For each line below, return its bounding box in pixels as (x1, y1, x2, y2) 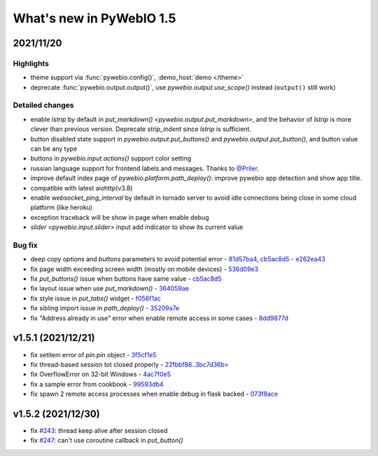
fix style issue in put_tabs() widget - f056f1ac (30, 294, 161, 303)
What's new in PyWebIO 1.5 (13, 11, 176, 26)
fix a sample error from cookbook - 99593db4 (30, 380, 164, 388)
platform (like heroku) (30, 203, 93, 212)
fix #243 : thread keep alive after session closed (30, 427, 168, 434)
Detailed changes (13, 100, 74, 110)
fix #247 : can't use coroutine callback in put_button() (30, 436, 183, 445)
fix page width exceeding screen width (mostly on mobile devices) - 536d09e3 (30, 265, 259, 273)
